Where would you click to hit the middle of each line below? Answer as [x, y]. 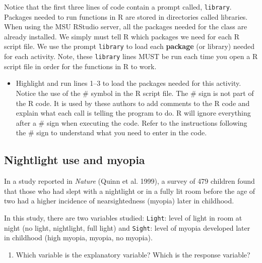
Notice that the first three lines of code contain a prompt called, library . [118, 7]
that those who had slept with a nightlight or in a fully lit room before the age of [130, 191]
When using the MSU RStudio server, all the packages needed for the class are [126, 27]
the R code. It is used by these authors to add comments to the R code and [133, 103]
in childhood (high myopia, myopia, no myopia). [78, 238]
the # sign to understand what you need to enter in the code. [111, 133]
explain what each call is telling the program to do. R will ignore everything [133, 113]
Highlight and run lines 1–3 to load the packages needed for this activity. [128, 83]
